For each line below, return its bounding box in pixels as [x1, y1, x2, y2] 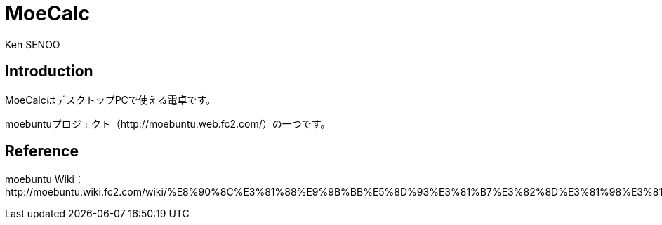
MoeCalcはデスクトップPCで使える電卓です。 [5, 93, 216, 106]
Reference [5, 142, 79, 161]
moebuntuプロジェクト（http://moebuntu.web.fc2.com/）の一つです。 [5, 117, 331, 130]
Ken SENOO [5, 38, 60, 50]
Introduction [5, 62, 93, 81]
